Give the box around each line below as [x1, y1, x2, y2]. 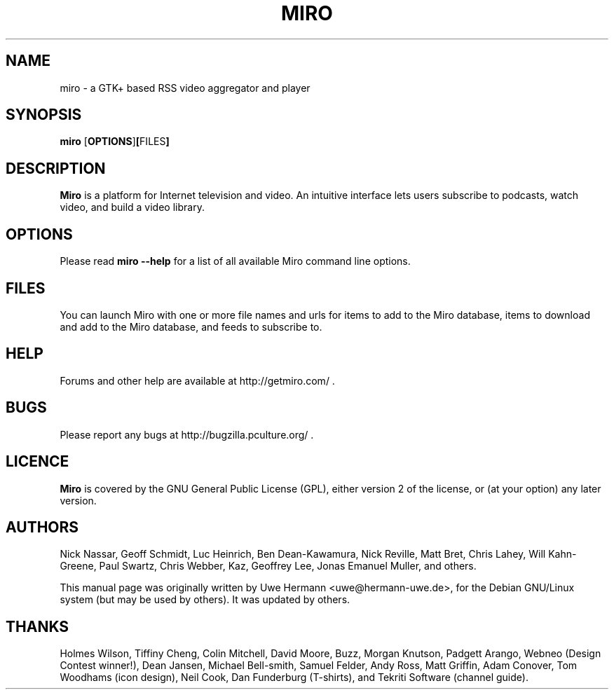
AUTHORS [6, 518, 79, 536]
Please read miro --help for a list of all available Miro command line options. [60, 255, 411, 268]
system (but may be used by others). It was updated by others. [60, 593, 350, 606]
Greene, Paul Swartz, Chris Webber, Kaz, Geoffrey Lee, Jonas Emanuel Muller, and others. [60, 560, 477, 572]
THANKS [6, 617, 69, 635]
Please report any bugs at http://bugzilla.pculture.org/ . [60, 428, 314, 441]
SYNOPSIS [6, 106, 82, 124]
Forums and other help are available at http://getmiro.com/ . [60, 374, 335, 387]
